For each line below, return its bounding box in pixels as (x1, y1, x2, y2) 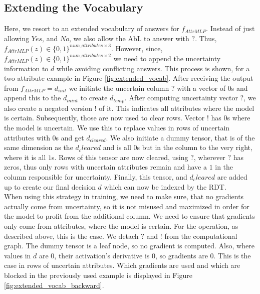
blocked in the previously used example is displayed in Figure (4, 269, 192, 280)
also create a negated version (4, 102, 92, 113)
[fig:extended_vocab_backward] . (4, 279, 104, 290)
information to (4, 63, 49, 73)
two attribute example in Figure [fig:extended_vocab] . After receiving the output (4, 73, 253, 83)
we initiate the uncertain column (69, 82, 169, 93)
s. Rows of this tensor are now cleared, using (52, 152, 188, 162)
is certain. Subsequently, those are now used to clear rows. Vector (4, 112, 205, 123)
